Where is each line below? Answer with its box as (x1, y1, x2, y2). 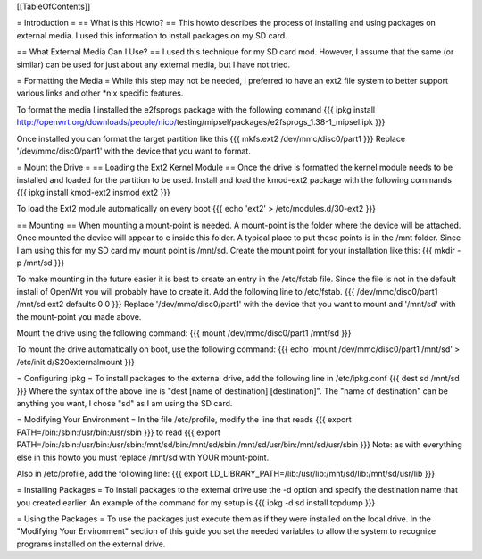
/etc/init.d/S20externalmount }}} (16, 356, 136, 367)
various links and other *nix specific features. (16, 88, 184, 98)
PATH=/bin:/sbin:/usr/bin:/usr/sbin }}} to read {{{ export (16, 427, 220, 438)
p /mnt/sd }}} (16, 257, 65, 268)
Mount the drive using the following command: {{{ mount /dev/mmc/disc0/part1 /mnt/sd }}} (16, 327, 352, 338)
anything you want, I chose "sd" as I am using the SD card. (16, 397, 233, 408)
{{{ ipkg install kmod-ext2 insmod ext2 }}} (16, 188, 171, 198)
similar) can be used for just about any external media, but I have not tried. (16, 59, 291, 70)
